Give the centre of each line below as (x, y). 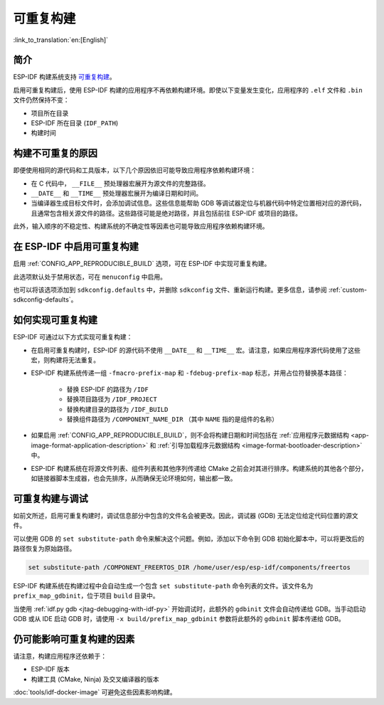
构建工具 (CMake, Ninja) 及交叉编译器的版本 (95, 679)
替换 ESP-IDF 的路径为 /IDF (107, 389)
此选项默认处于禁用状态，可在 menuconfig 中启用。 (90, 277)
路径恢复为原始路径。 (44, 548)
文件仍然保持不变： (41, 100)
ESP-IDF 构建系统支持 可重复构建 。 (65, 77)
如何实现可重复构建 (55, 320)
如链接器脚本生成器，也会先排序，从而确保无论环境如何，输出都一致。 (134, 478)
